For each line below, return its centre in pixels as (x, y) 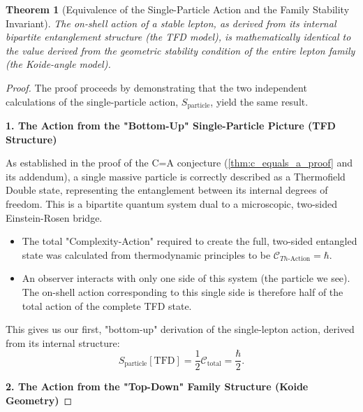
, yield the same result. (259, 101)
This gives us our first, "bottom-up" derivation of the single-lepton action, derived (180, 329)
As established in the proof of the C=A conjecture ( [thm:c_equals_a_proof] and (179, 163)
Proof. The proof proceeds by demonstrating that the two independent (156, 87)
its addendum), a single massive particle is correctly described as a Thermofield (176, 176)
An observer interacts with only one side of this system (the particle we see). (186, 278)
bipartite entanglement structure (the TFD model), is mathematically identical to (178, 37)
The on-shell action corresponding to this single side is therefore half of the (183, 291)
